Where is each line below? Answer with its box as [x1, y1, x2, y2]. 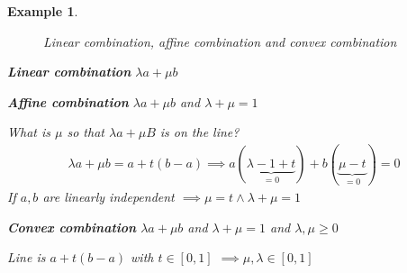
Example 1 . [7, 2, 78, 20]
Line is [7, 248, 46, 267]
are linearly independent [42, 187, 175, 205]
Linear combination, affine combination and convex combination [43, 32, 397, 50]
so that [67, 123, 104, 141]
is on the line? [159, 123, 240, 141]
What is [7, 123, 50, 141]
